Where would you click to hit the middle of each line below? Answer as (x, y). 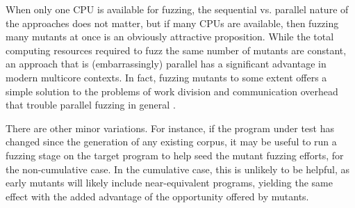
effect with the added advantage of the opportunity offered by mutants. (157, 196)
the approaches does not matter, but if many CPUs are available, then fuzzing (172, 23)
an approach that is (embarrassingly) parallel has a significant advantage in (166, 64)
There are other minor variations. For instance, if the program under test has (170, 128)
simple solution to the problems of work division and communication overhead (172, 91)
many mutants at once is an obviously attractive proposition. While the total (170, 37)
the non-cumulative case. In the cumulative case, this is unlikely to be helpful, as (178, 169)
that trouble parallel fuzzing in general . (91, 105)
